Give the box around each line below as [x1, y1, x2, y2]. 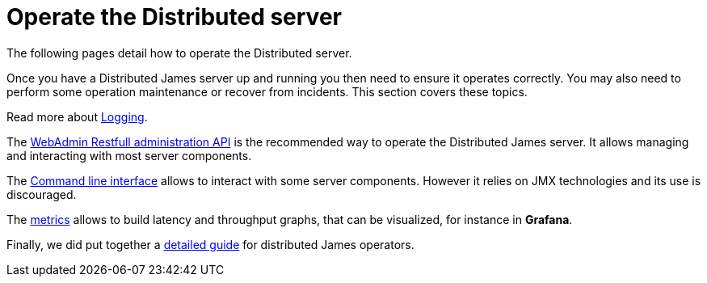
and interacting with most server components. [6, 148, 252, 163]
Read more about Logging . [6, 109, 148, 124]
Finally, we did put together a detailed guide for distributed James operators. [6, 237, 415, 251]
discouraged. [6, 187, 77, 201]
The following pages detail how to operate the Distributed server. [6, 45, 352, 60]
